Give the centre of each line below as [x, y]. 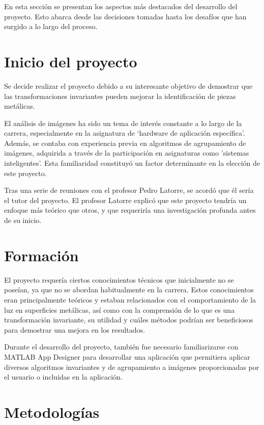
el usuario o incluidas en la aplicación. [63, 377]
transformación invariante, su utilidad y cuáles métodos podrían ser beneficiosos [129, 320]
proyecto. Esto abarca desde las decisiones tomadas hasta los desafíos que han [125, 16]
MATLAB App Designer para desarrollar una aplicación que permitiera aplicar [127, 356]
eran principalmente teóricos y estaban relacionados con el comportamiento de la [130, 299]
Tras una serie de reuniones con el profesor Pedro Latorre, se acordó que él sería [129, 190]
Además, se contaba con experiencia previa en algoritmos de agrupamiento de [125, 143]
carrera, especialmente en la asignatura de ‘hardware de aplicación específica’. [125, 133]
